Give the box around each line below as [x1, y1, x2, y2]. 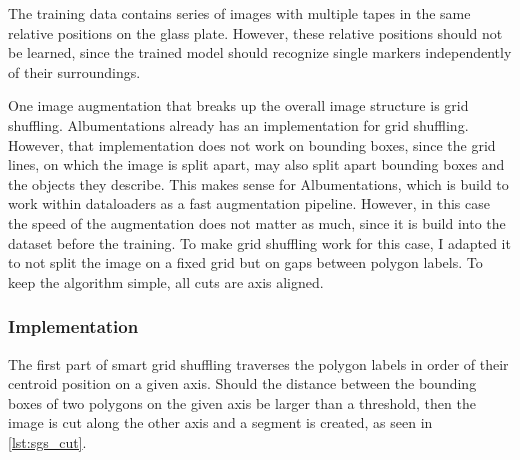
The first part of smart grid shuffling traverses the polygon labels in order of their [8, 353, 509, 374]
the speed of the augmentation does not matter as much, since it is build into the [8, 212, 506, 233]
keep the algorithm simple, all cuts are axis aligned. [8, 271, 324, 292]
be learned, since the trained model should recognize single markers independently [8, 42, 512, 63]
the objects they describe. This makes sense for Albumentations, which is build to [8, 173, 509, 194]
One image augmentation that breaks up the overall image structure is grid [8, 95, 469, 116]
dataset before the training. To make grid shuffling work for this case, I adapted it [8, 232, 511, 253]
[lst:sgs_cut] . [8, 431, 87, 452]
